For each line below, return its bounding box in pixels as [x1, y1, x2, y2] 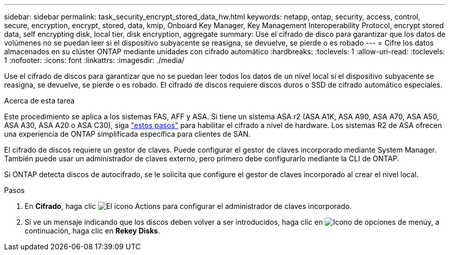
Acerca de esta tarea [4, 96, 75, 105]
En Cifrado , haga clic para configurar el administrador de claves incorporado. [25, 202, 352, 210]
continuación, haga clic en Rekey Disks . [25, 226, 160, 235]
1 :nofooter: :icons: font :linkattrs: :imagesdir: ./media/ [4, 56, 184, 65]
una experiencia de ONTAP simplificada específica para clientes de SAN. [4, 130, 251, 138]
